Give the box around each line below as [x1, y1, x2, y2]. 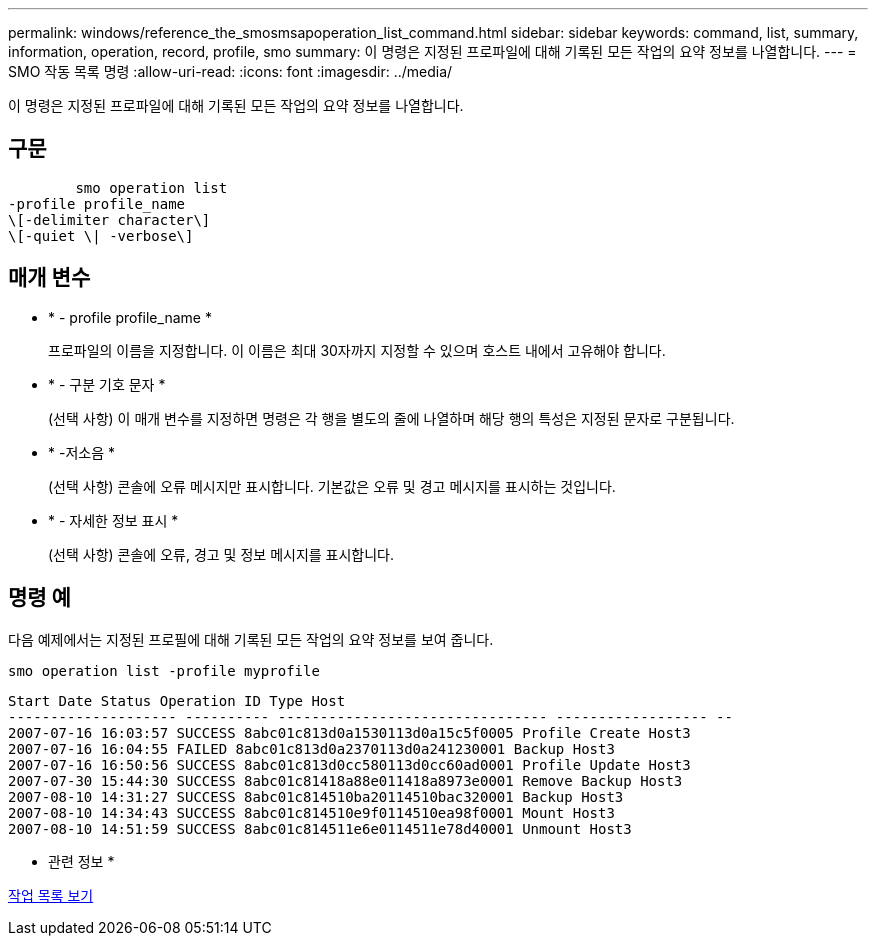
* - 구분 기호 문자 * [48, 375, 166, 393]
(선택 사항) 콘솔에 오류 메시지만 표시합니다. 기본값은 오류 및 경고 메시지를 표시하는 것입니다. [48, 477, 616, 495]
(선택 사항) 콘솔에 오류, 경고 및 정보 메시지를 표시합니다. [48, 545, 395, 563]
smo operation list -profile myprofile [8, 662, 320, 679]
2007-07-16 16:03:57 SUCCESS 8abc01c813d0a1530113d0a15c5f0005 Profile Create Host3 [8, 724, 691, 741]
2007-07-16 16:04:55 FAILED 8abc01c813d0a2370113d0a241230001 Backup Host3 [8, 740, 615, 757]
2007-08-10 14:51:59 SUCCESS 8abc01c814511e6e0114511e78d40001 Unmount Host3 [8, 820, 632, 837]
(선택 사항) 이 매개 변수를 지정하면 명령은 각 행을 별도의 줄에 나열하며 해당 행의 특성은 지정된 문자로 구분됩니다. [48, 409, 735, 427]
